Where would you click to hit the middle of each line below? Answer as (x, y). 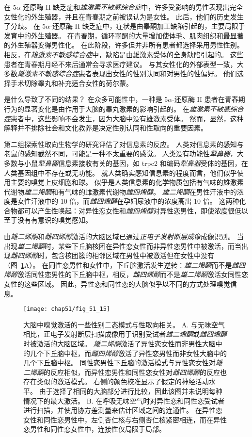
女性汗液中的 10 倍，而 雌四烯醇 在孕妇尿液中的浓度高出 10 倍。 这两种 (128, 201)
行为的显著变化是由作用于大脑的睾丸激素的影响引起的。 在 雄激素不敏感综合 (124, 108)
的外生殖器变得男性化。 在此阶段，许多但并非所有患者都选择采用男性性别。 (124, 45)
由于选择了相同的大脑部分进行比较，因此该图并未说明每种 (131, 391)
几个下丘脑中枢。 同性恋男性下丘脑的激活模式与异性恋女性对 (119, 363)
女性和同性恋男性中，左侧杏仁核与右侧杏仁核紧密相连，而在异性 (125, 419)
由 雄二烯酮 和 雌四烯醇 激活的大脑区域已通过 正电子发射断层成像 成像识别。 (119, 236)
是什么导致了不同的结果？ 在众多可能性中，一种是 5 (86, 99)
